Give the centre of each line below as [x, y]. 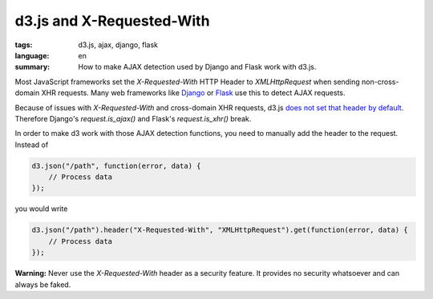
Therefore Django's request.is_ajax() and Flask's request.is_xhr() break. [133, 118]
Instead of [32, 145]
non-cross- [380, 82]
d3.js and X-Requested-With [112, 21]
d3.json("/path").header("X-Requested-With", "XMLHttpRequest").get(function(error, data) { [220, 230]
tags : [24, 45]
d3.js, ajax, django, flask [118, 45]
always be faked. [43, 285]
